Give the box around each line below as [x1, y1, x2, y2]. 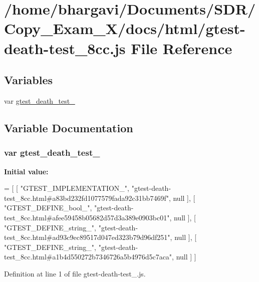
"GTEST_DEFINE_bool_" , [4, 202, 92, 213]
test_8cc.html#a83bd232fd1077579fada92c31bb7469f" [4, 192, 169, 203]
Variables [4, 72, 53, 88]
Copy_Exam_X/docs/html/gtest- [4, 18, 245, 39]
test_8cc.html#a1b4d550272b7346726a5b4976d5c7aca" [4, 251, 172, 262]
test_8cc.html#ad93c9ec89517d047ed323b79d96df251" [4, 232, 170, 242]
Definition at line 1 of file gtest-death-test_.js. [4, 268, 146, 278]
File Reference [131, 38, 232, 58]
